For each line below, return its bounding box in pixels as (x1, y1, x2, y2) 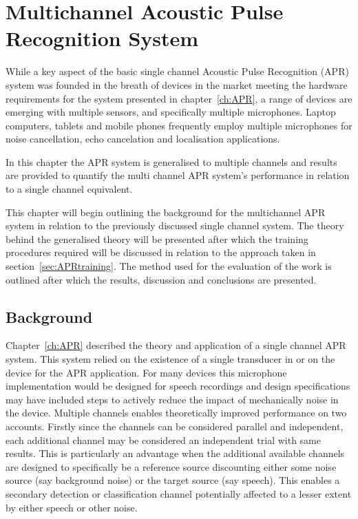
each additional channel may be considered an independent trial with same (6, 432, 321, 447)
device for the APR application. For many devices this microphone (6, 365, 287, 379)
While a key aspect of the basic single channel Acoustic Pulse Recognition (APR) (6, 64, 349, 78)
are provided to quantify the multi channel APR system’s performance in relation (6, 168, 350, 182)
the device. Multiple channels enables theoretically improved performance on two (6, 405, 347, 420)
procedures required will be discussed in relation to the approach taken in (6, 245, 316, 259)
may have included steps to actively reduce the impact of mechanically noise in (6, 392, 339, 406)
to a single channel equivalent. (6, 182, 133, 196)
